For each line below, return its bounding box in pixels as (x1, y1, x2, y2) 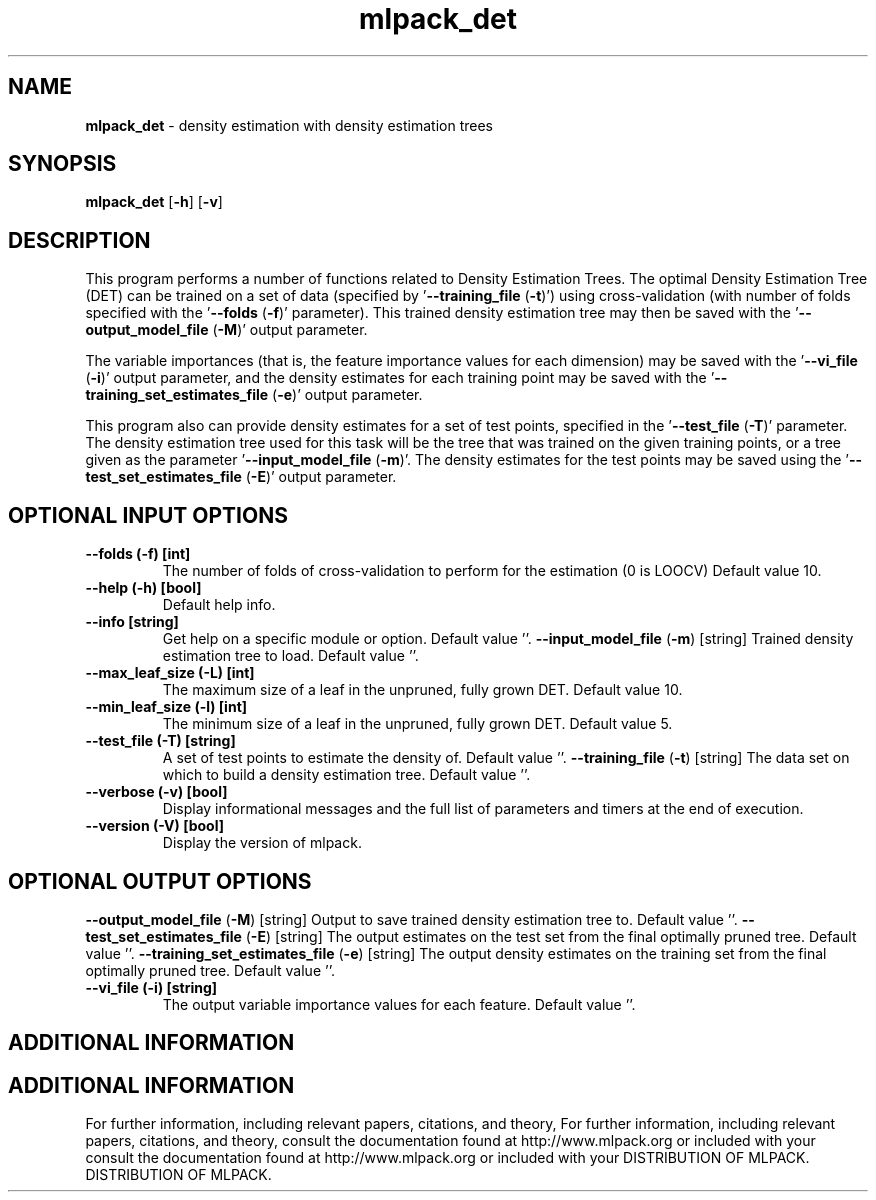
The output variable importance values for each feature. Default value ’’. (162, 995, 636, 1013)
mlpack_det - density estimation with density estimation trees (85, 116, 493, 134)
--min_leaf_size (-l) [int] (85, 698, 248, 716)
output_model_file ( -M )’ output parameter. (85, 321, 368, 339)
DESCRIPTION (8, 227, 151, 253)
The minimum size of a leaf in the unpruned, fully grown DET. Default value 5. (162, 715, 673, 733)
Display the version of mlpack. (162, 834, 362, 852)
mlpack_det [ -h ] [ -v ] (85, 193, 223, 211)
